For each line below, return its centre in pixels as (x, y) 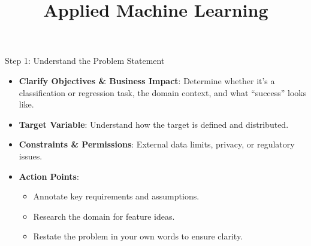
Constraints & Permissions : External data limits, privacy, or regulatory (157, 144)
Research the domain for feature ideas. (104, 216)
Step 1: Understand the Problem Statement (85, 61)
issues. (31, 156)
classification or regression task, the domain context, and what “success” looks (163, 92)
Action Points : (49, 176)
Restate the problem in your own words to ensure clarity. (138, 236)
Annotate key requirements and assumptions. (116, 196)
